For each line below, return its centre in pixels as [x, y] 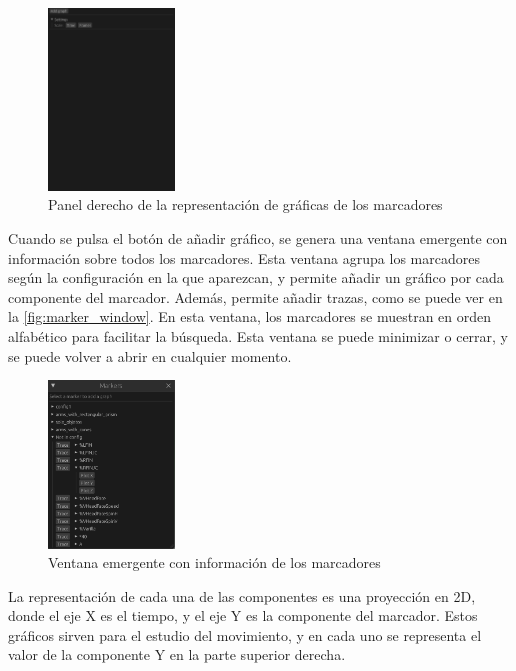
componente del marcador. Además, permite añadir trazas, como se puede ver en [255, 296]
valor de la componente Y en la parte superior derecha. [177, 654]
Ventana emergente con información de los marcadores [214, 562]
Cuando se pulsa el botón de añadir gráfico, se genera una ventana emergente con [258, 238]
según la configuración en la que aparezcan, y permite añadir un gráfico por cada [256, 277]
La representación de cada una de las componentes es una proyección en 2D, [242, 595]
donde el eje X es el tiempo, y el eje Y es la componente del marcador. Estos [243, 615]
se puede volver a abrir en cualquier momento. [150, 355]
